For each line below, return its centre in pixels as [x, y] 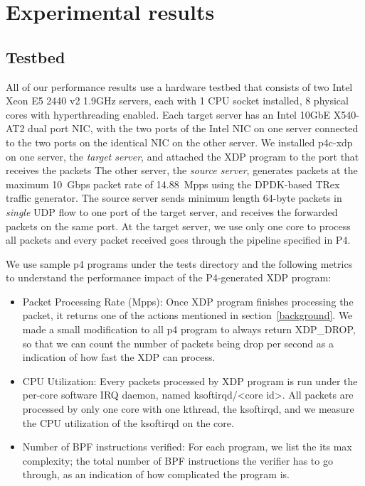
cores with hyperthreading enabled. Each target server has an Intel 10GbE [168, 114]
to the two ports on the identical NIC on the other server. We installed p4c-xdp [179, 142]
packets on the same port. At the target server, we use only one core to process [178, 226]
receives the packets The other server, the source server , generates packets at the [182, 170]
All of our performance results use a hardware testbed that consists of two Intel [179, 86]
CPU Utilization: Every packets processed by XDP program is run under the [190, 380]
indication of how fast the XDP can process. [119, 357]
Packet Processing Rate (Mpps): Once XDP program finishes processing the [188, 301]
